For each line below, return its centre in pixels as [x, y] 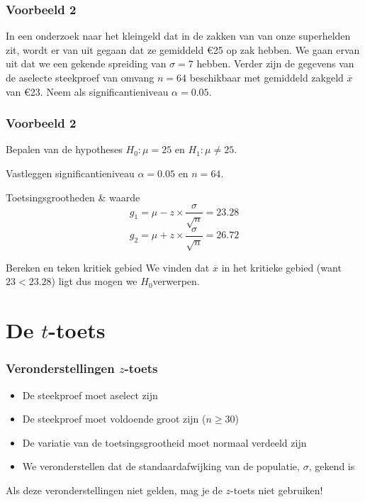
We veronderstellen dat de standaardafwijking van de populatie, [161, 466]
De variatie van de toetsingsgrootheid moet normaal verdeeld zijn [164, 442]
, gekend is [332, 466]
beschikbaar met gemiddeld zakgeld [266, 77]
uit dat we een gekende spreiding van [86, 63]
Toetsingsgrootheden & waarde [73, 197]
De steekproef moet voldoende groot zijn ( [114, 419]
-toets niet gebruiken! [277, 490]
